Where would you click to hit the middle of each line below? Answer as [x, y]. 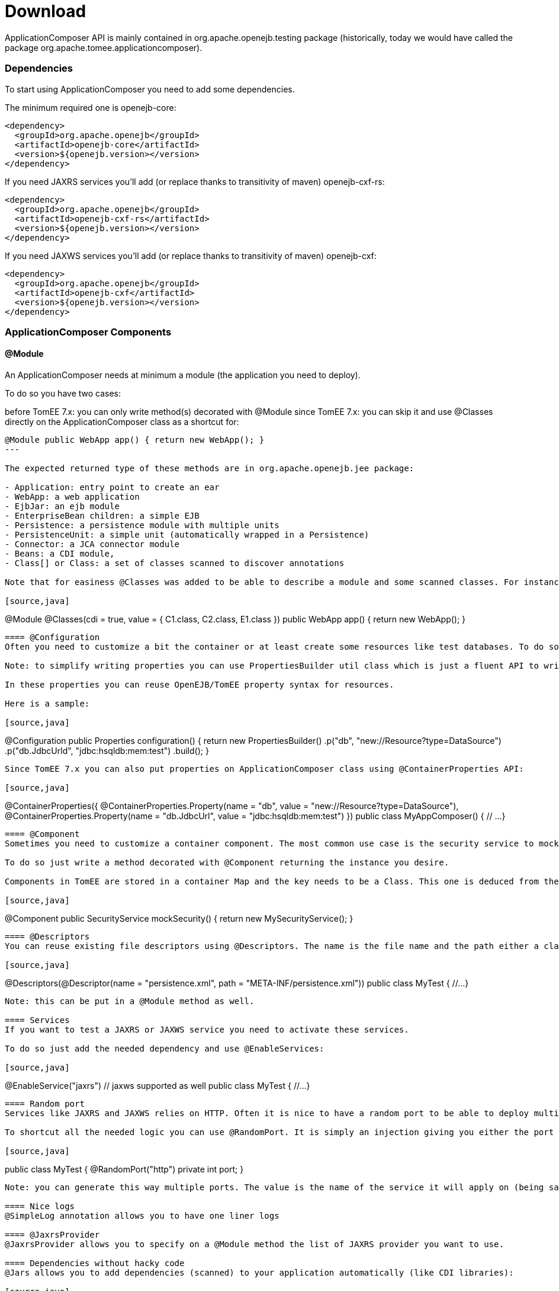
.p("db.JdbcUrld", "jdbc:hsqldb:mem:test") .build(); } [107, 751]
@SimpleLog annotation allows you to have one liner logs [142, 1216]
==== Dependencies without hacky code [95, 1263]
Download [46, 11]
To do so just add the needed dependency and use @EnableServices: [165, 1049]
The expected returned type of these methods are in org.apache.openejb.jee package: [210, 469]
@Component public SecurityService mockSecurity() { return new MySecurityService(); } [179, 919]
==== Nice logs [40, 1207]
